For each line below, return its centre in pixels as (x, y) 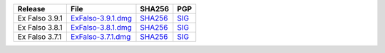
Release (31, 9)
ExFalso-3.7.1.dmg (101, 37)
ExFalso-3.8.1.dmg (101, 27)
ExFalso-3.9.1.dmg (101, 18)
